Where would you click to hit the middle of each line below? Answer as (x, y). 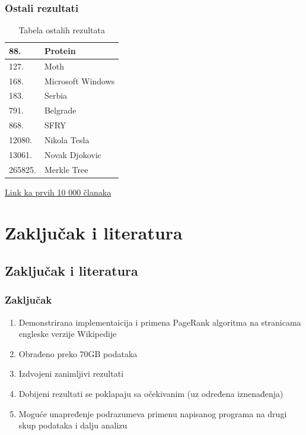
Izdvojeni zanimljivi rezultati (71, 373)
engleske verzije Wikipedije (68, 334)
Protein (60, 50)
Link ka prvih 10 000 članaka (58, 192)
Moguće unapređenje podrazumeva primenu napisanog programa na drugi (153, 413)
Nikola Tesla (67, 139)
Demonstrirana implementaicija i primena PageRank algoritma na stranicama (160, 322)
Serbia (56, 95)
